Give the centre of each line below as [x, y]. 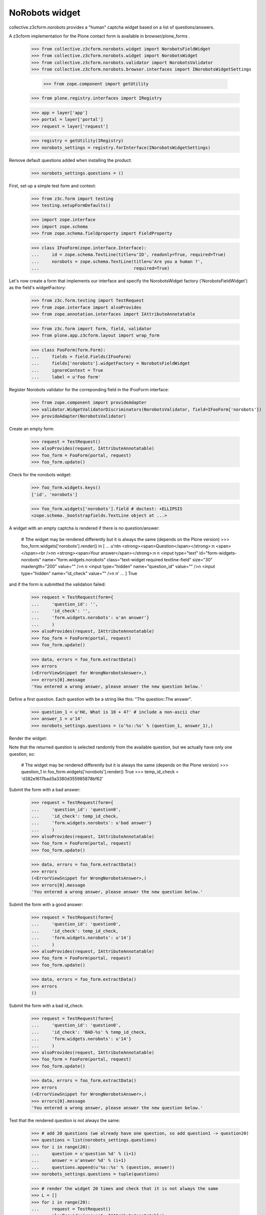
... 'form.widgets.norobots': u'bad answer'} [91, 823]
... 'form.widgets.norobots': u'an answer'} [90, 618]
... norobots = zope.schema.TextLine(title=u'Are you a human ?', [117, 261]
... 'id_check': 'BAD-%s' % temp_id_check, [89, 1032]
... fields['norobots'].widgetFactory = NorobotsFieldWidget [111, 364]
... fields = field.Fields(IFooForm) [81, 357]
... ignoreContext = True [67, 370]
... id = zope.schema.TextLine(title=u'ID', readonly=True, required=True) [129, 255]
